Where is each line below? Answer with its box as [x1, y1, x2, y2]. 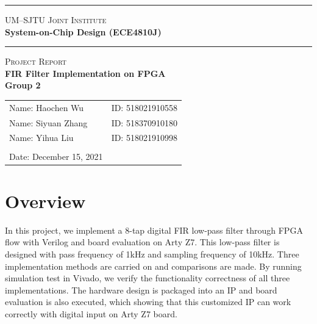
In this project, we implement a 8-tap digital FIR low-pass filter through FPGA [5, 223, 303, 236]
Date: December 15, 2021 [9, 149, 103, 162]
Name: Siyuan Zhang [9, 116, 88, 129]
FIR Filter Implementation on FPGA [5, 67, 166, 79]
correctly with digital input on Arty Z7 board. [5, 307, 177, 320]
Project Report [5, 55, 66, 68]
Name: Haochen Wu [9, 101, 84, 113]
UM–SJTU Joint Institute [5, 13, 107, 26]
